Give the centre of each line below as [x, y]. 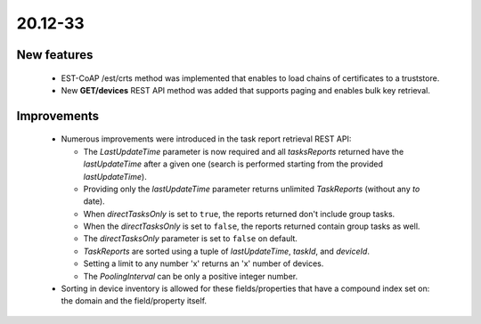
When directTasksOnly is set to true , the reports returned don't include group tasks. [239, 214]
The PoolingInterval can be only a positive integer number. [191, 276]
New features [55, 55]
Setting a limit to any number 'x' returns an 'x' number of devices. [204, 263]
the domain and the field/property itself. [134, 301]
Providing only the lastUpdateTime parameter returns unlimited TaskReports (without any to [252, 189]
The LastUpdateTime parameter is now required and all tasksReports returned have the [244, 151]
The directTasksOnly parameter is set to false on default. [191, 239]
